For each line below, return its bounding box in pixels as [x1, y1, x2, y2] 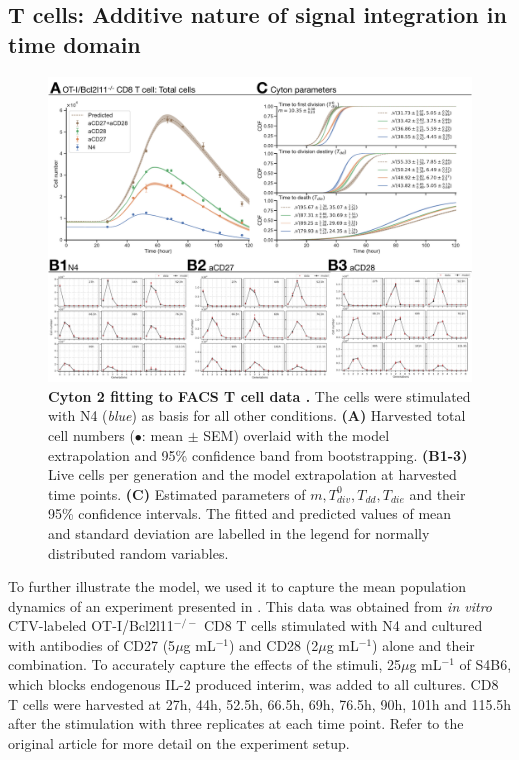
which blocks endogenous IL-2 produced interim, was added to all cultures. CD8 [8, 674, 499, 695]
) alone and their [372, 634, 475, 655]
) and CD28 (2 [228, 634, 319, 655]
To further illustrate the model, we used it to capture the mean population [8, 576, 467, 597]
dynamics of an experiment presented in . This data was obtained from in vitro [8, 595, 493, 616]
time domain [8, 28, 141, 59]
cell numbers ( [48, 424, 135, 445]
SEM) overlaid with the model [203, 424, 390, 445]
